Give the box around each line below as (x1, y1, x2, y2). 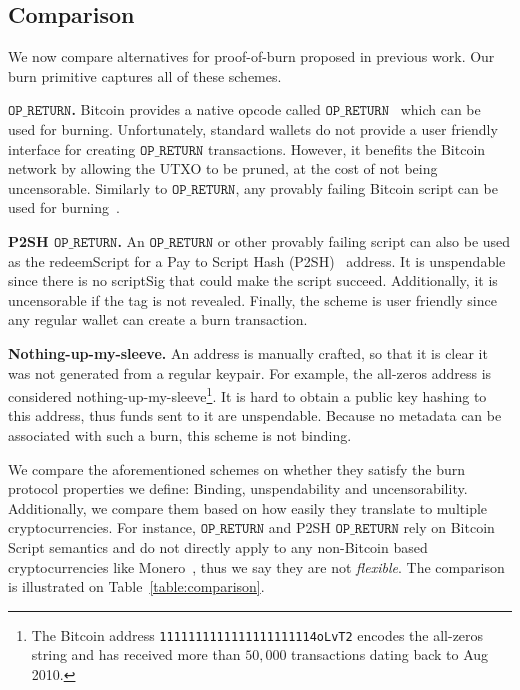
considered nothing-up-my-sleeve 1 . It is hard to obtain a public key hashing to (8, 383, 487, 406)
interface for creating (8, 138, 136, 159)
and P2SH (268, 517, 331, 538)
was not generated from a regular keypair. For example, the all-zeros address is (8, 362, 492, 383)
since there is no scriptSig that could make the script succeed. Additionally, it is (8, 270, 498, 291)
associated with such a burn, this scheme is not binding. (8, 424, 352, 445)
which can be (400, 99, 481, 120)
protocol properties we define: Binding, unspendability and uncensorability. (8, 478, 468, 499)
